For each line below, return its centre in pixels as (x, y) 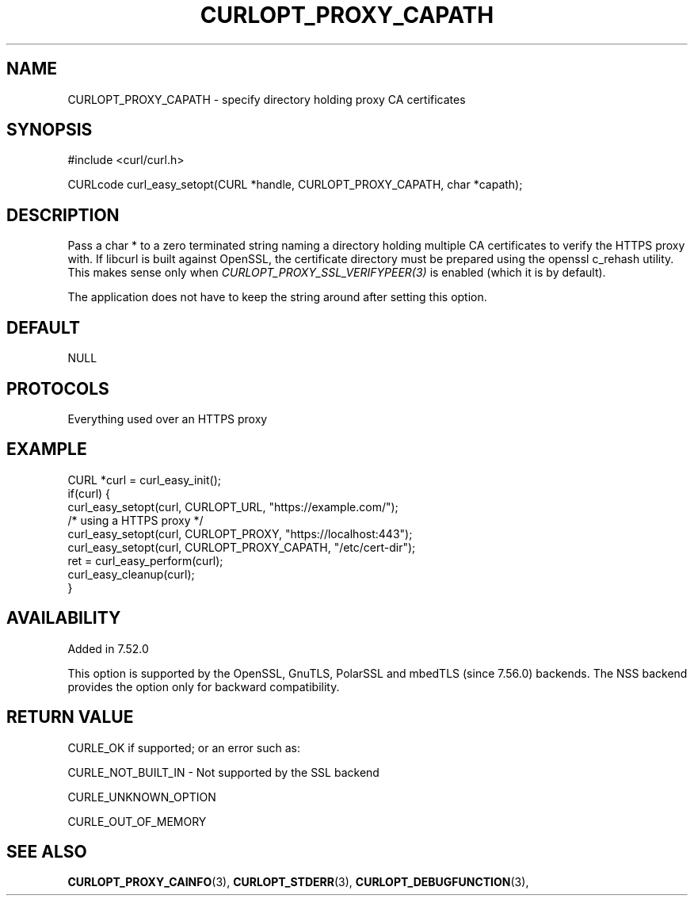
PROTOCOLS (58, 388)
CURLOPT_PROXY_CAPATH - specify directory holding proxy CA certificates (267, 99)
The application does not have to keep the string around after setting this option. (277, 297)
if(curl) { (89, 493)
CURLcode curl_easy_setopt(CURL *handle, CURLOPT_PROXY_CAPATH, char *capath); (295, 185)
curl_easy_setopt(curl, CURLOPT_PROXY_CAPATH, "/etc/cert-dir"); (242, 547)
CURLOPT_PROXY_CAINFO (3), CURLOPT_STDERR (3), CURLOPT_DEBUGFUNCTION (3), (298, 882)
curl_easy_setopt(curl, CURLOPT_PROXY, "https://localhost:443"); (240, 533)
